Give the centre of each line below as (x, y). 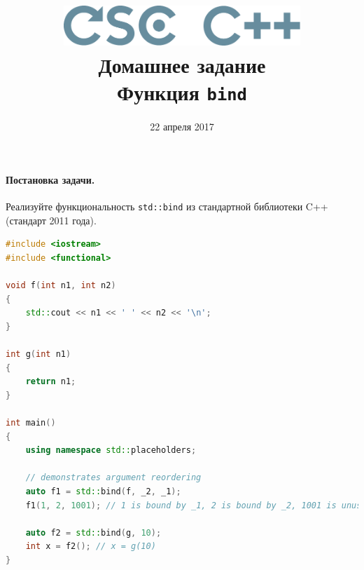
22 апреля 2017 (182, 127)
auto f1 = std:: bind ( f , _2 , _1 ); (103, 492)
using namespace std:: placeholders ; (111, 450)
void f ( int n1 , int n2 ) (61, 286)
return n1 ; (51, 382)
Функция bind (182, 92)
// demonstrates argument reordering (113, 478)
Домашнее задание (182, 65)
